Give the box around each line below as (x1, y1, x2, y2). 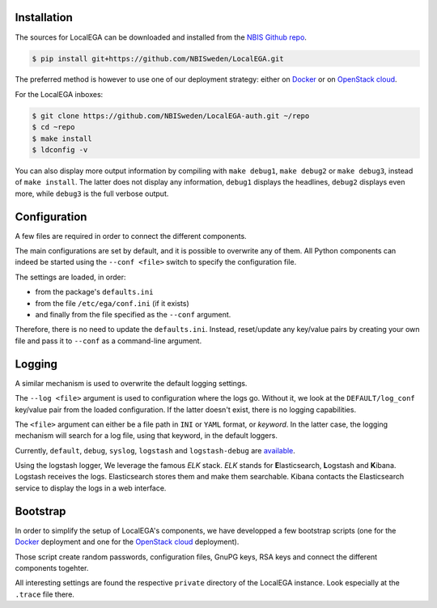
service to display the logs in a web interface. (15, 483, 167, 493)
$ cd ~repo (32, 122, 75, 132)
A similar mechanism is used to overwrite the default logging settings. (15, 378, 248, 388)
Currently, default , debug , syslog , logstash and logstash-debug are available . (15, 445, 295, 455)
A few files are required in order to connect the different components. (15, 231, 247, 240)
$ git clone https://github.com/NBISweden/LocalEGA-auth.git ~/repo (32, 111, 310, 121)
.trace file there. (15, 589, 74, 599)
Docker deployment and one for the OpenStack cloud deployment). (15, 537, 240, 546)
